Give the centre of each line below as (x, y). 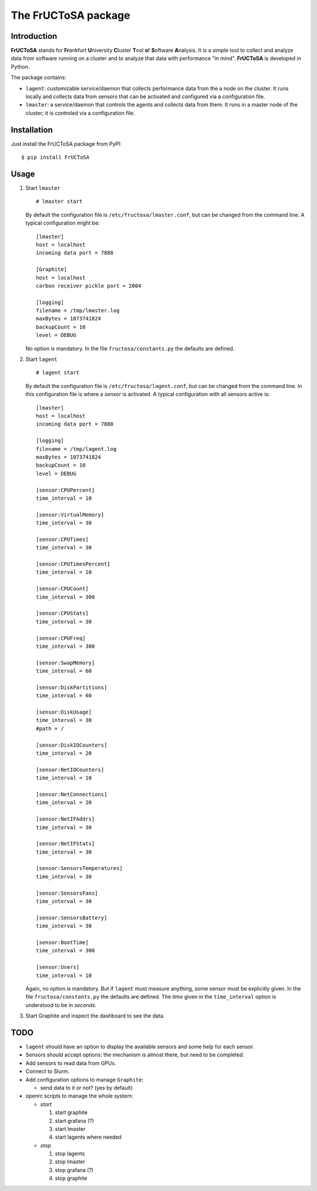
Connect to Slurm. (48, 1071)
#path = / (50, 728)
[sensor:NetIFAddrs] (65, 819)
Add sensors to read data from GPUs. (71, 1063)
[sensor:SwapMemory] (65, 663)
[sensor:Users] (58, 967)
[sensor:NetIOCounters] (70, 770)
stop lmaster (70, 1162)
